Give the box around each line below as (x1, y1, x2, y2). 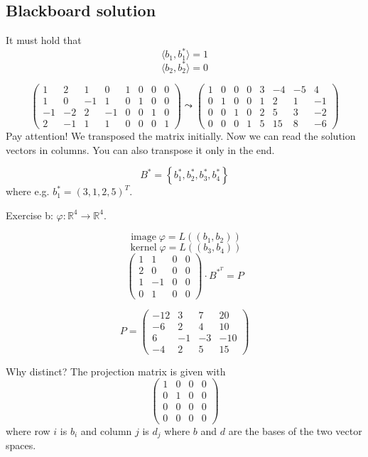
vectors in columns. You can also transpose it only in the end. (6, 142, 275, 157)
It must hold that (6, 33, 82, 48)
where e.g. (6, 184, 50, 199)
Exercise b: (6, 207, 53, 222)
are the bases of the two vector (228, 423, 362, 438)
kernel (130, 243, 157, 253)
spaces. (6, 437, 36, 452)
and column (80, 423, 132, 438)
